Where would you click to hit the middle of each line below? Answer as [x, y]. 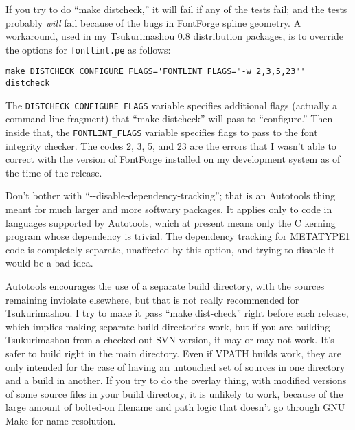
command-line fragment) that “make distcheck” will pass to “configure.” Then [169, 118]
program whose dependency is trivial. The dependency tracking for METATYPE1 [178, 236]
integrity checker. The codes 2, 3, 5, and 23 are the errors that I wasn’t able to [171, 145]
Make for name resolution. [61, 420]
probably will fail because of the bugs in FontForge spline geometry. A [153, 22]
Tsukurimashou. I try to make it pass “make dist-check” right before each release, [177, 313]
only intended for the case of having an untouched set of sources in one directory [175, 366]
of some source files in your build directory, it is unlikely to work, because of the [174, 393]
